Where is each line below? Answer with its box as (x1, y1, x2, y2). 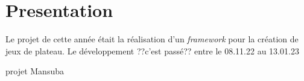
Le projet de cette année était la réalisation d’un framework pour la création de (5, 33, 299, 45)
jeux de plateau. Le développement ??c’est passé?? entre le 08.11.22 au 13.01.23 (5, 44, 299, 57)
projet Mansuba (5, 65, 64, 77)
